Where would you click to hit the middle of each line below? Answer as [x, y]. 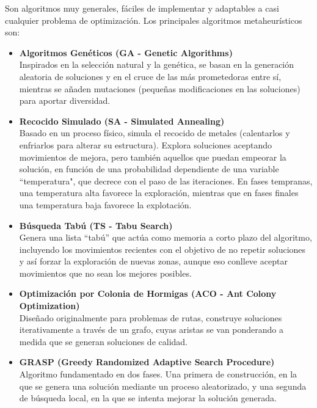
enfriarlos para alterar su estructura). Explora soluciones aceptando [145, 144]
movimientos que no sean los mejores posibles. [105, 273]
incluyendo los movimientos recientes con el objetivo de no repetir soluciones [162, 249]
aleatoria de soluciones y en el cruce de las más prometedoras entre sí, [150, 76]
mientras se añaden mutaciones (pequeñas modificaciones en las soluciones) [160, 88]
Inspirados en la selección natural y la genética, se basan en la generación [157, 64]
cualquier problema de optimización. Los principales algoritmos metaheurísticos [154, 20]
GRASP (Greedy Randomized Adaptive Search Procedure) [147, 362]
